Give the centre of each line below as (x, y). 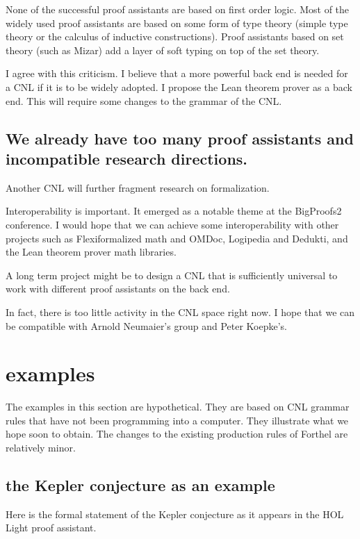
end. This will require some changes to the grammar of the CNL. (144, 100)
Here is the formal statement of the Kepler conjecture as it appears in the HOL (175, 514)
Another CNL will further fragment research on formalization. (138, 187)
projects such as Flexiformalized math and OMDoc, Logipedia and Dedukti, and (177, 238)
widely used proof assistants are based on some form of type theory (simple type (177, 23)
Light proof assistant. (51, 528)
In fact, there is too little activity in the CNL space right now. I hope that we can (180, 312)
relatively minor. (41, 447)
